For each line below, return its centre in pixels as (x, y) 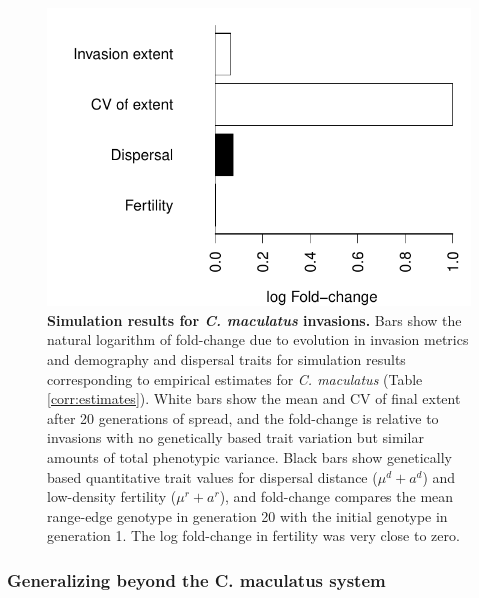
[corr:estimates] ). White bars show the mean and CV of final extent (254, 398)
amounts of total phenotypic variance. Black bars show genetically (249, 457)
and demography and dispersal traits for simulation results (226, 359)
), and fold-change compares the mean (336, 496)
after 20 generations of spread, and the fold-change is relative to (243, 417)
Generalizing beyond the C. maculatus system (196, 579)
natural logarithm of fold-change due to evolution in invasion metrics (258, 339)
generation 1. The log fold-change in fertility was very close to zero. (253, 535)
